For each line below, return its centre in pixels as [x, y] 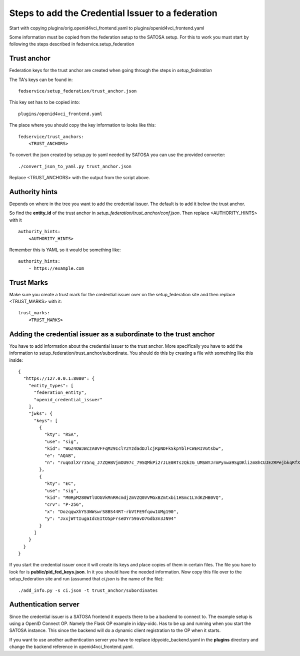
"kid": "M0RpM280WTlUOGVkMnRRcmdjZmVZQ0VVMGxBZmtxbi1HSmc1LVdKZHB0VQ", [134, 497]
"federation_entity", [60, 393]
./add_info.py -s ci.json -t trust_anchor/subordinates [88, 590]
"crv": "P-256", [64, 505]
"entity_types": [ [51, 386]
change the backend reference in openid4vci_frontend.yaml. [71, 647]
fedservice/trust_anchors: [51, 137]
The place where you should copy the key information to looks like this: [82, 125]
